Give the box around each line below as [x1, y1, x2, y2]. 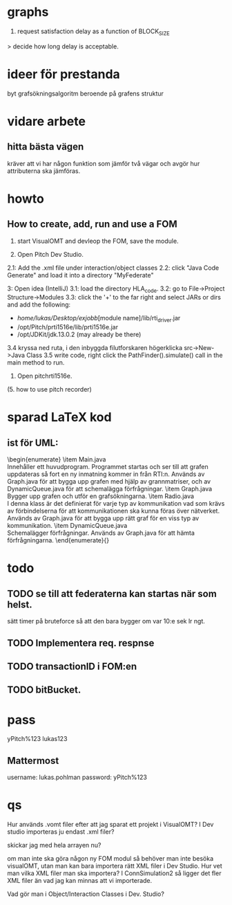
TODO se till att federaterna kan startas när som [7, 587, 217, 599]
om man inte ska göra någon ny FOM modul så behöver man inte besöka [7, 854, 214, 863]
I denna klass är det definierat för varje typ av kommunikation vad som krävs [7, 500, 225, 508]
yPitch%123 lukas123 [7, 735, 68, 743]
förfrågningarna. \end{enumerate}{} [7, 536, 110, 545]
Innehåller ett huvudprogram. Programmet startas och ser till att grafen [7, 463, 209, 471]
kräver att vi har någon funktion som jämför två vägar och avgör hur [7, 159, 200, 167]
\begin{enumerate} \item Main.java [7, 455, 106, 464]
